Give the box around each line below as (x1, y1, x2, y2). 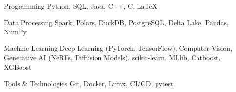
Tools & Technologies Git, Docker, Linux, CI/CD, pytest (4, 78, 174, 88)
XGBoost (4, 61, 32, 72)
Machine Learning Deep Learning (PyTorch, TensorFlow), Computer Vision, (4, 43, 233, 53)
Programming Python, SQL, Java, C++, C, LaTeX (4, 1, 157, 11)
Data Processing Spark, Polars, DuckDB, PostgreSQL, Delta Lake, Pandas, (4, 17, 229, 27)
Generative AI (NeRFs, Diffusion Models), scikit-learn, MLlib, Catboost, (4, 52, 221, 62)
